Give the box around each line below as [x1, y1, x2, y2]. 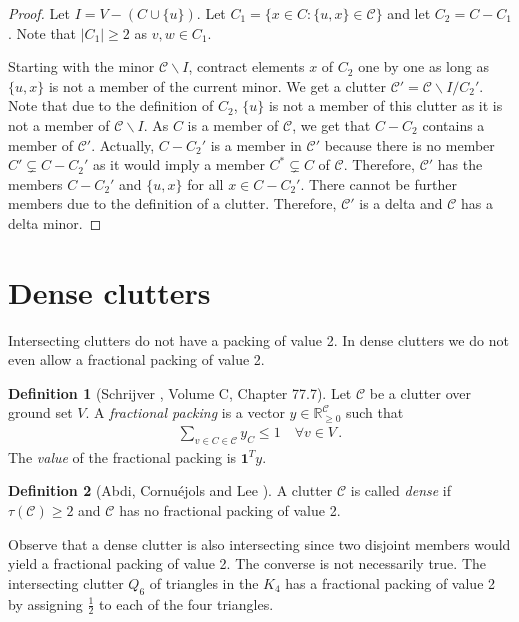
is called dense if [350, 480, 452, 501]
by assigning [8, 593, 83, 614]
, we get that [292, 114, 371, 135]
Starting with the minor [8, 56, 155, 77]
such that [345, 402, 404, 423]
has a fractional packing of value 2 [285, 572, 496, 593]
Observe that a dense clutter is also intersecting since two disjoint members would [8, 533, 511, 554]
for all [187, 173, 224, 194]
